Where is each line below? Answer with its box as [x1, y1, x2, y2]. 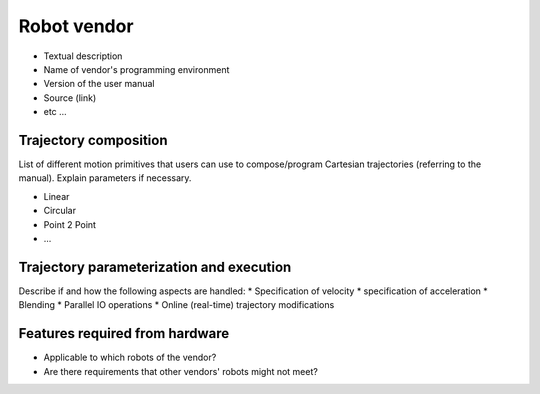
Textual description [43, 50, 123, 62]
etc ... [43, 106, 67, 118]
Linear [43, 190, 70, 202]
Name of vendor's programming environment [43, 63, 230, 75]
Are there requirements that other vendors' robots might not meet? [43, 365, 319, 377]
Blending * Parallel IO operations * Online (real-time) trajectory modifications [18, 299, 335, 311]
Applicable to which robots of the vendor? [43, 351, 217, 364]
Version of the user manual [43, 78, 155, 90]
